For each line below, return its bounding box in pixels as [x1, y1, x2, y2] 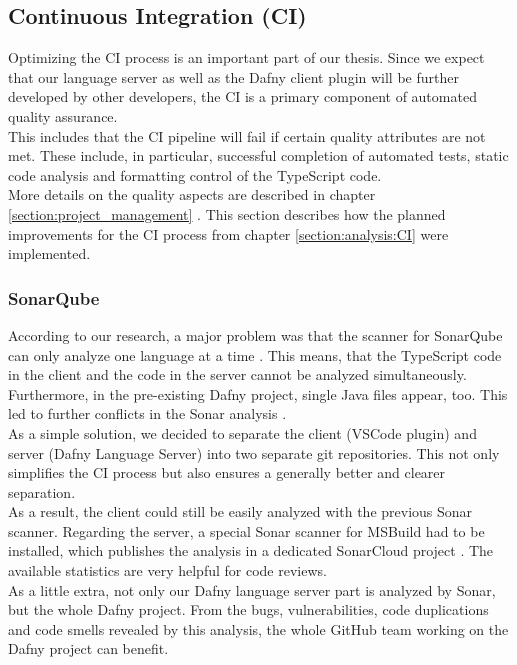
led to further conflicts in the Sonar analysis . [8, 403, 287, 424]
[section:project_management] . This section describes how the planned [8, 203, 446, 224]
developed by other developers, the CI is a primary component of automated [8, 86, 477, 107]
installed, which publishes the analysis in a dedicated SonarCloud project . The [8, 540, 494, 561]
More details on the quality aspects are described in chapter [8, 184, 376, 205]
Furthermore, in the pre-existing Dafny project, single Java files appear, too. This [8, 383, 508, 404]
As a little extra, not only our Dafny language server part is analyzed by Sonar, [8, 579, 496, 600]
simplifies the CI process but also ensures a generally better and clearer [8, 462, 446, 483]
